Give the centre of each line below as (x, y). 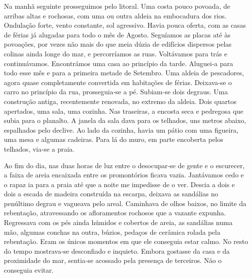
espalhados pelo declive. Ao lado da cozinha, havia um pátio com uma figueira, (121, 130)
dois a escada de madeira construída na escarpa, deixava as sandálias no (111, 194)
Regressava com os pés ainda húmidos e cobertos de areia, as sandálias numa (118, 222)
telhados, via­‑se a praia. (39, 148)
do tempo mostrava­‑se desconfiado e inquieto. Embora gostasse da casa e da (117, 251)
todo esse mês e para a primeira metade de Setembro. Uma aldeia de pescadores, (124, 73)
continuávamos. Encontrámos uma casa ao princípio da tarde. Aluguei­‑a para (118, 63)
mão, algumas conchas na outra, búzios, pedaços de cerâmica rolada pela (112, 232)
